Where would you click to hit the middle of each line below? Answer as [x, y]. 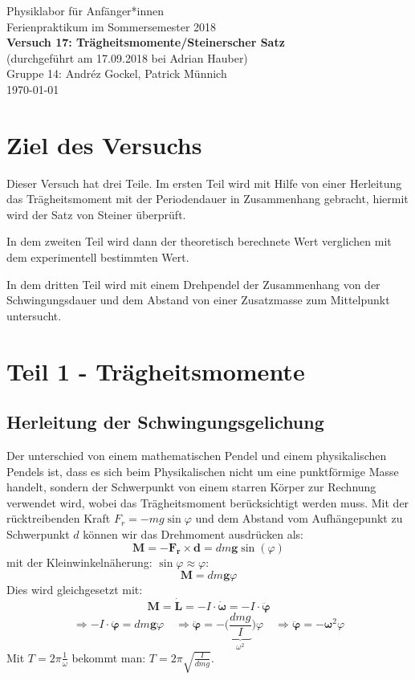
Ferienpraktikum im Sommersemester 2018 [112, 26]
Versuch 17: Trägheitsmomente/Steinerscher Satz [146, 42]
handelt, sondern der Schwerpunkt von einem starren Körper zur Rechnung [191, 487]
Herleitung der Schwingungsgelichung [165, 422]
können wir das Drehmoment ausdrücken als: [193, 533]
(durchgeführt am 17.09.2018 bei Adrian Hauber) [127, 57]
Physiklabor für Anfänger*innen [85, 10]
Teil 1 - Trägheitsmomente [156, 371]
